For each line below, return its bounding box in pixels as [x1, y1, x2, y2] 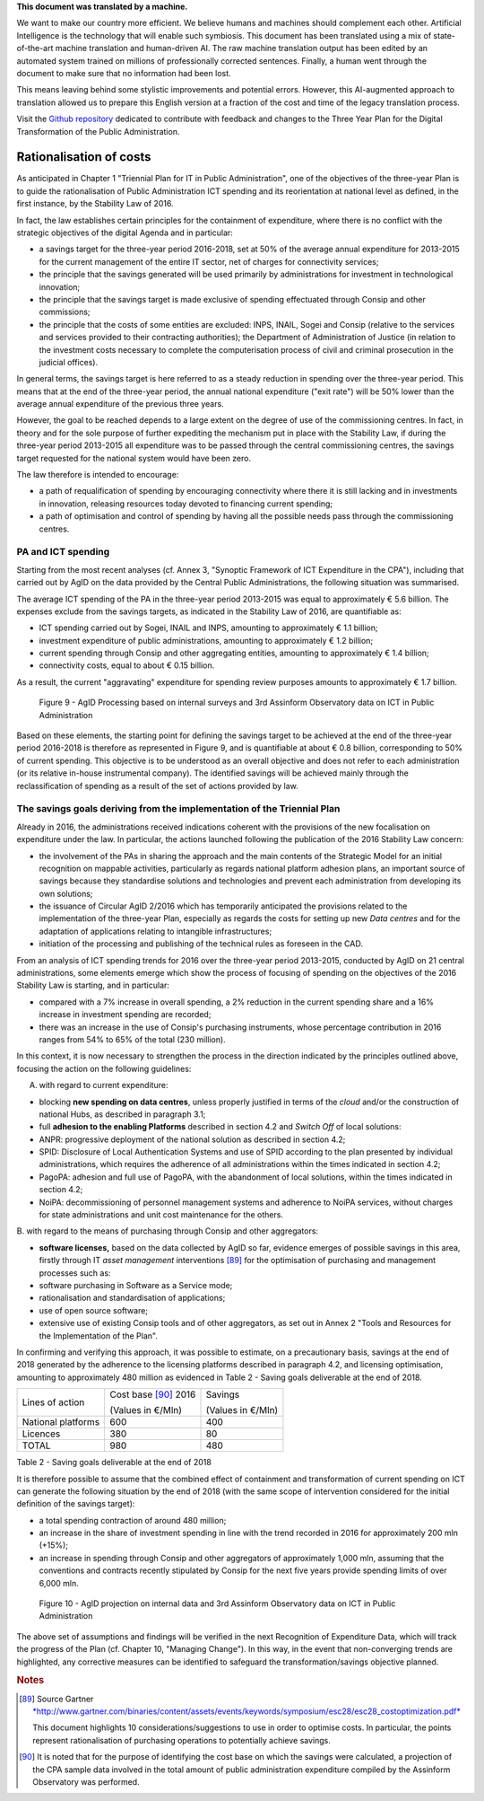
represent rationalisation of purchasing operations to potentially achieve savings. [32, 1735, 331, 1745]
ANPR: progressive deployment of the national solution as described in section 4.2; [39, 1134, 346, 1145]
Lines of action [22, 1396, 85, 1409]
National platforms [22, 1416, 100, 1428]
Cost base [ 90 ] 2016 [109, 1388, 196, 1401]
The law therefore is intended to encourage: [16, 470, 179, 480]
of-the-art [16, 43, 54, 54]
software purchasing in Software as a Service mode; [39, 1280, 233, 1290]
